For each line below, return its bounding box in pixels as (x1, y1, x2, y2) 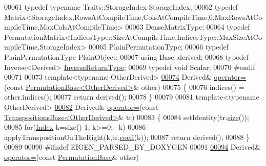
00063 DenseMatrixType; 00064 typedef (125, 21, 250, 32)
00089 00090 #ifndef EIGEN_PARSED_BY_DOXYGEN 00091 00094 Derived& (4, 141, 261, 152)
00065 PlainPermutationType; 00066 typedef (88, 41, 229, 52)
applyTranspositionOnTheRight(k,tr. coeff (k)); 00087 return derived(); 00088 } (4, 131, 250, 142)
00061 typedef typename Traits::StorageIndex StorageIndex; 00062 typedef (4, 2, 238, 12)
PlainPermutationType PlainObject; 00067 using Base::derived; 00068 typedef (4, 51, 249, 62)
